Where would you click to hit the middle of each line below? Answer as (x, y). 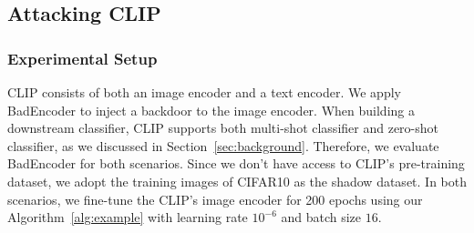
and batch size (321, 217)
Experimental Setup (82, 58)
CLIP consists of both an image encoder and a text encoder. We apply (204, 92)
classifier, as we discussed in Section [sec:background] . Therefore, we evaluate (223, 145)
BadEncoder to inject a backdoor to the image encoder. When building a (211, 110)
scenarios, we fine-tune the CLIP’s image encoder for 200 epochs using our (215, 199)
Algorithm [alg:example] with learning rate (128, 217)
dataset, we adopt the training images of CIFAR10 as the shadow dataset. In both (237, 181)
